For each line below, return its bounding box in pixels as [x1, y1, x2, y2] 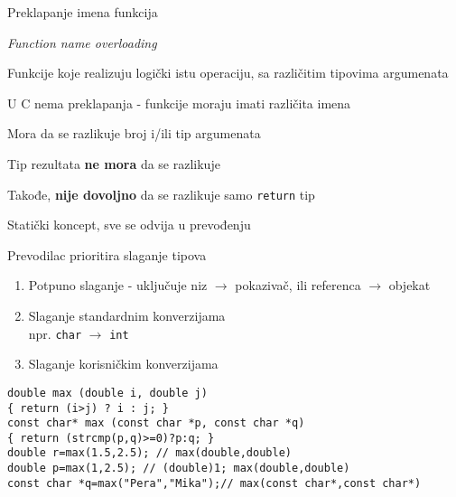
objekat [388, 276, 431, 295]
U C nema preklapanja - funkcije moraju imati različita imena [7, 93, 351, 112]
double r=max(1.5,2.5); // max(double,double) [7, 446, 292, 460]
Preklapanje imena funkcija [7, 3, 158, 21]
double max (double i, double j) [7, 386, 208, 399]
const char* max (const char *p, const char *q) [7, 417, 305, 430]
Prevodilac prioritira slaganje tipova [7, 245, 207, 264]
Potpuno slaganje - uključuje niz [28, 276, 208, 295]
